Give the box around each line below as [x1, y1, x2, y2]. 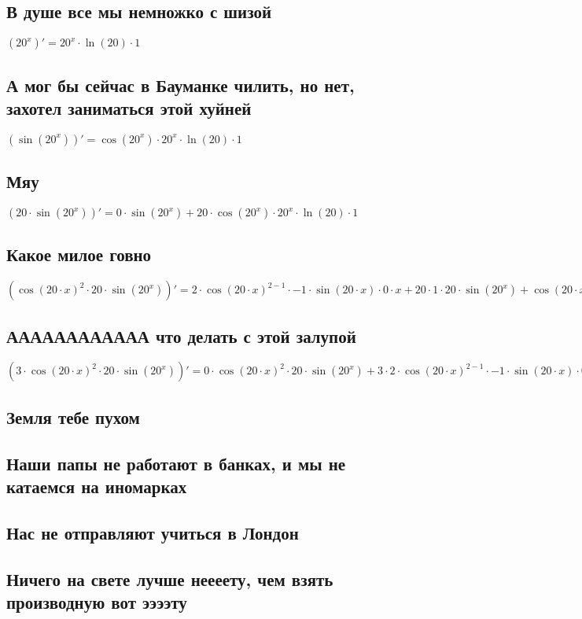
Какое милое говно [6, 242, 152, 267]
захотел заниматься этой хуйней [6, 95, 252, 120]
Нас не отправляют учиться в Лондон [6, 520, 299, 544]
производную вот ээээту [6, 589, 187, 613]
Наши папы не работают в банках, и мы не [6, 451, 346, 475]
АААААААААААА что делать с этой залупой [6, 323, 356, 348]
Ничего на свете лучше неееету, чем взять [6, 566, 333, 591]
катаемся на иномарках [6, 473, 187, 498]
